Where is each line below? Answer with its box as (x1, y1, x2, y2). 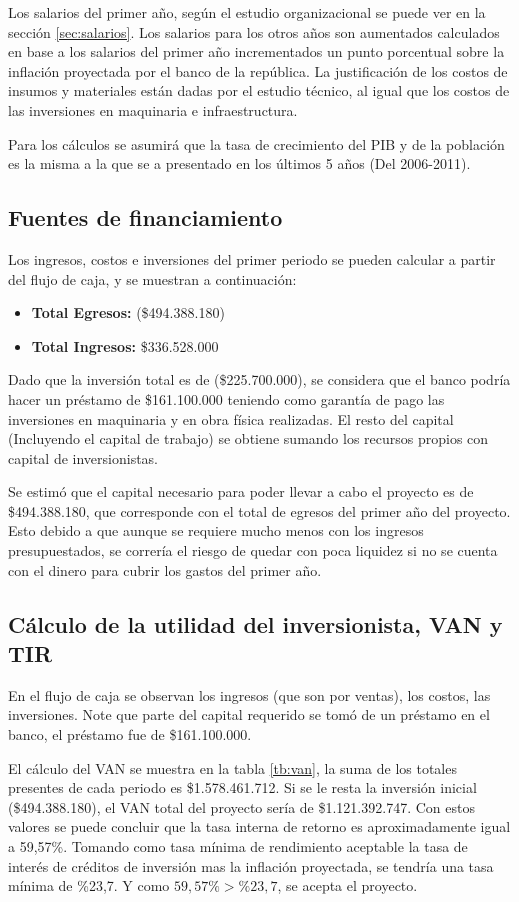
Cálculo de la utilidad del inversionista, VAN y (8, 608, 503, 639)
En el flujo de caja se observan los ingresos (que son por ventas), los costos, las (8, 684, 491, 705)
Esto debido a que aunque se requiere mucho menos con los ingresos (8, 520, 424, 541)
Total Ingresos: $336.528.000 (31, 335, 219, 356)
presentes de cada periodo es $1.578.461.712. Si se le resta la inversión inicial (8, 777, 477, 798)
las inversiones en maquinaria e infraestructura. (8, 99, 298, 120)
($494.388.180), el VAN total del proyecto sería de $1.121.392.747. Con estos (8, 796, 475, 817)
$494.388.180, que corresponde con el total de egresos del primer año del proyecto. (8, 500, 511, 521)
